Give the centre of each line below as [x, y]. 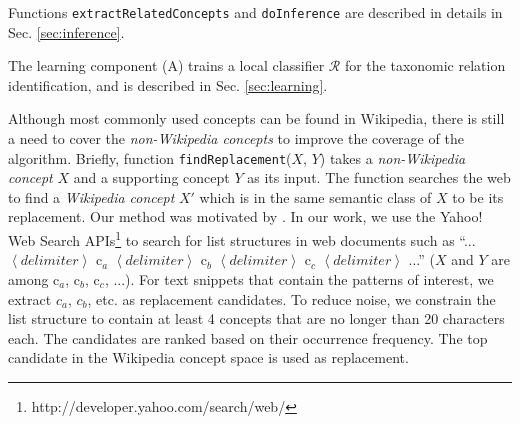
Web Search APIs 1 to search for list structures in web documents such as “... [242, 238]
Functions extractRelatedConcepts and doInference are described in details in [255, 12]
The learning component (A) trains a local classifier [166, 65]
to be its [478, 196]
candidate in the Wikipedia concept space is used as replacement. [208, 357]
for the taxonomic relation [425, 65]
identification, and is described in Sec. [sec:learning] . [168, 84]
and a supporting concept [151, 177]
